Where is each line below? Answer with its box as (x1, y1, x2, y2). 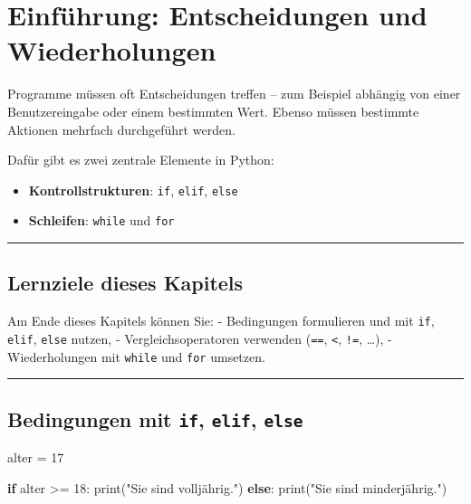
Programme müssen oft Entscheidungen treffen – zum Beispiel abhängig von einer (7, 84, 461, 103)
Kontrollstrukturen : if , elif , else (28, 180, 238, 199)
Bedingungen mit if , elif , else (7, 404, 303, 433)
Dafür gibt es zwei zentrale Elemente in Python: (7, 150, 274, 169)
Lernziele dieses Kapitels (7, 269, 244, 297)
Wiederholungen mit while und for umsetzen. (7, 347, 265, 366)
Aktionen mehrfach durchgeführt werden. (7, 119, 235, 138)
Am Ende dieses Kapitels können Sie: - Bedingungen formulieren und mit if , (7, 311, 435, 330)
